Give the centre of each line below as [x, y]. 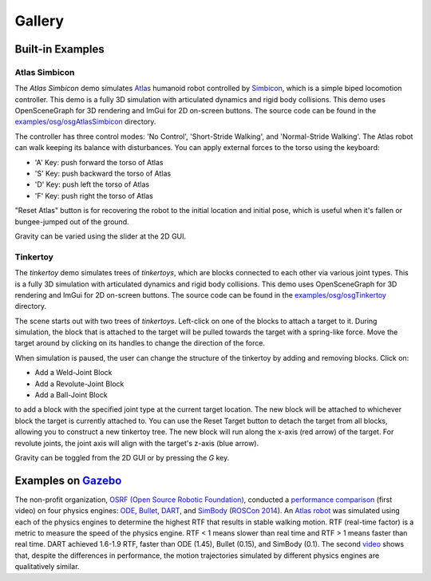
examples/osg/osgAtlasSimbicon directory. [85, 122]
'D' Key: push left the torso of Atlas [92, 184]
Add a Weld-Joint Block [73, 373]
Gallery [39, 21]
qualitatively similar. [47, 567]
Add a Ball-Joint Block [71, 395]
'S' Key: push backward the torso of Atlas [103, 174]
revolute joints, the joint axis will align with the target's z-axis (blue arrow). [137, 443]
